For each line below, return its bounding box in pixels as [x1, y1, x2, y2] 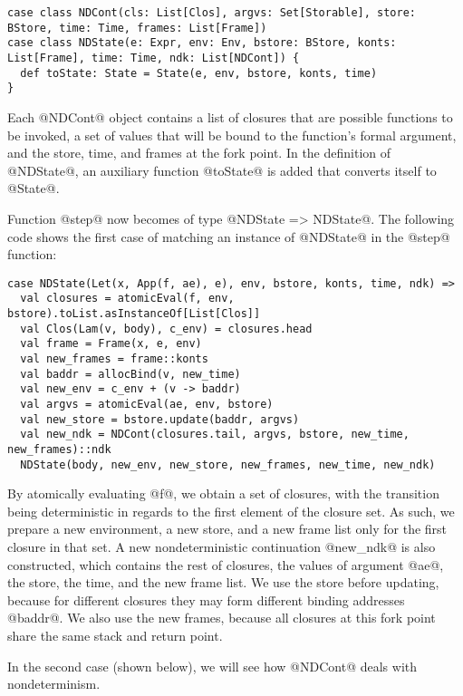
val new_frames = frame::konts [20, 352, 208, 365]
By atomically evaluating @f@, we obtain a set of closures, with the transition [7, 484, 439, 503]
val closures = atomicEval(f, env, [20, 292, 235, 305]
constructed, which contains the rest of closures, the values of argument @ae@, [7, 555, 444, 574]
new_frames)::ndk [7, 442, 111, 456]
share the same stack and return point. [7, 625, 223, 644]
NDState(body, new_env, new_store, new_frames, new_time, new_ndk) [20, 458, 436, 471]
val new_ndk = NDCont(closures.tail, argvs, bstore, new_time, [20, 428, 410, 441]
